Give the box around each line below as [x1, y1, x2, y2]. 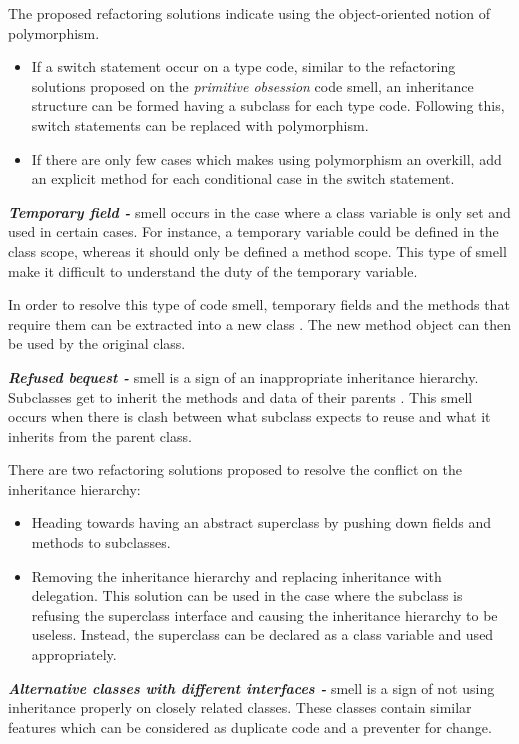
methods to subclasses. [31, 532, 171, 553]
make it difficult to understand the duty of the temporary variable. [8, 260, 418, 281]
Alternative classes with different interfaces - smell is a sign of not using [8, 677, 495, 698]
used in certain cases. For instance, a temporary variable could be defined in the [8, 221, 499, 242]
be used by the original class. [8, 333, 186, 354]
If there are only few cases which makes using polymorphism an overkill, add [31, 148, 502, 169]
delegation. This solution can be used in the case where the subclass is [31, 585, 463, 606]
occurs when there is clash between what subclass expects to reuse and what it [8, 406, 491, 427]
